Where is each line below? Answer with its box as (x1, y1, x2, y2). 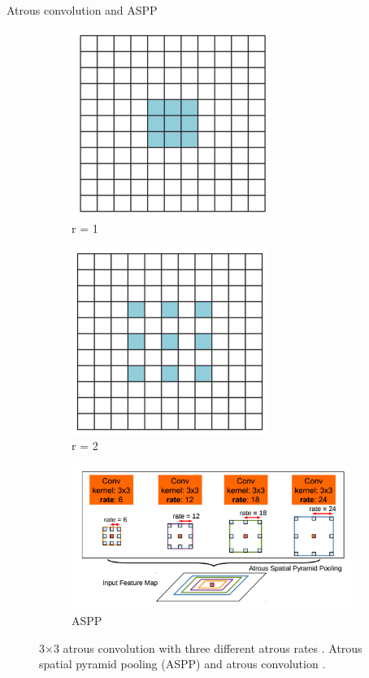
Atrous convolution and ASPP (7, 2, 158, 18)
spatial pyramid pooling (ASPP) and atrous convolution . (39, 655, 326, 672)
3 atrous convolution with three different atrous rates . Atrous (53, 639, 362, 656)
